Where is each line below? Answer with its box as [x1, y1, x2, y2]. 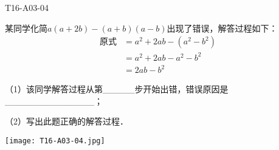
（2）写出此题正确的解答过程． [5, 115, 128, 128]
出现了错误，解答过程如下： [167, 21, 278, 34]
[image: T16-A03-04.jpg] [5, 137, 105, 146]
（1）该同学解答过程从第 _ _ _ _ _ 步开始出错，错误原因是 [5, 83, 229, 95]
